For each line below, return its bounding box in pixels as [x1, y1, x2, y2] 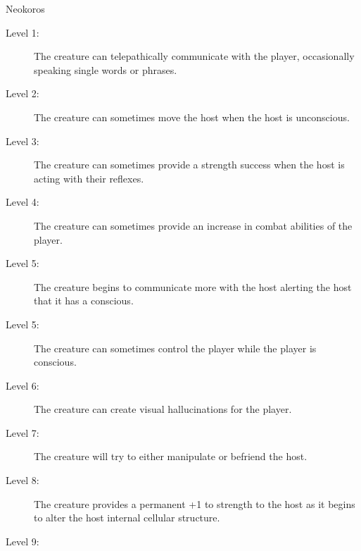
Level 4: [6, 194, 39, 209]
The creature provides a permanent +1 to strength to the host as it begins [34, 496, 355, 511]
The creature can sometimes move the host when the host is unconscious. [34, 109, 350, 124]
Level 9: [6, 533, 39, 548]
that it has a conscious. [34, 293, 134, 308]
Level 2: [6, 86, 39, 101]
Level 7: [6, 425, 39, 440]
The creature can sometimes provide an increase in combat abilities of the [34, 218, 353, 233]
